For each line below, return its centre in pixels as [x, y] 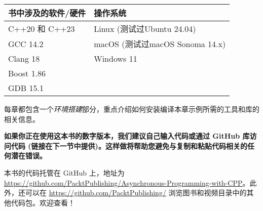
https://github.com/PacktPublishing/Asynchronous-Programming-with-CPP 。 [127, 182]
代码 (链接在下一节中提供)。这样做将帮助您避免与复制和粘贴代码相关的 [129, 145]
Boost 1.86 [27, 73]
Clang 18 [24, 58]
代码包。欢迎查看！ [43, 202]
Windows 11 [116, 58]
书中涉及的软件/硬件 [47, 13]
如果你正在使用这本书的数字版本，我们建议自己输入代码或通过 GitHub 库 [127, 136]
